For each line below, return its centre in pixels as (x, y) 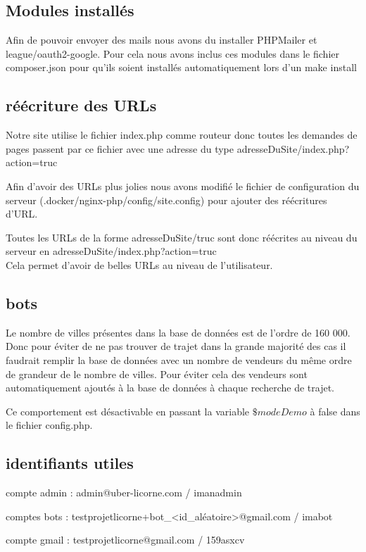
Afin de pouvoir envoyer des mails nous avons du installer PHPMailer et (162, 40)
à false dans (335, 411)
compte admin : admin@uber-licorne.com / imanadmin (124, 493)
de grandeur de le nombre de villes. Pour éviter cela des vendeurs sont (157, 374)
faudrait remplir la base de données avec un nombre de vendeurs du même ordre (179, 359)
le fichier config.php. (49, 425)
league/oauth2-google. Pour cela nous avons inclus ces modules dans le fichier (172, 53)
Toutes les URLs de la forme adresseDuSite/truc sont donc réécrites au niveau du (182, 237)
